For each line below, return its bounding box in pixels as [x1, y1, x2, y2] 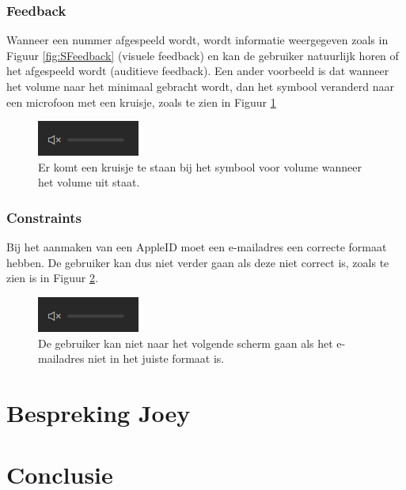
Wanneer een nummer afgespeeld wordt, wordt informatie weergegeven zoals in [6, 32, 389, 48]
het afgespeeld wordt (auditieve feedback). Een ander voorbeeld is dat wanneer [6, 62, 389, 79]
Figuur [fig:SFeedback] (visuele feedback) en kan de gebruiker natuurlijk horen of [6, 47, 399, 63]
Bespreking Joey [6, 396, 191, 428]
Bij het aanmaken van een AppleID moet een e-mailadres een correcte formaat [6, 239, 387, 255]
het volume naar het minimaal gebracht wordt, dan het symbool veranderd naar [6, 78, 394, 94]
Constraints [6, 207, 82, 227]
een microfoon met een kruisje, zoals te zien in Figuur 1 [6, 93, 276, 110]
